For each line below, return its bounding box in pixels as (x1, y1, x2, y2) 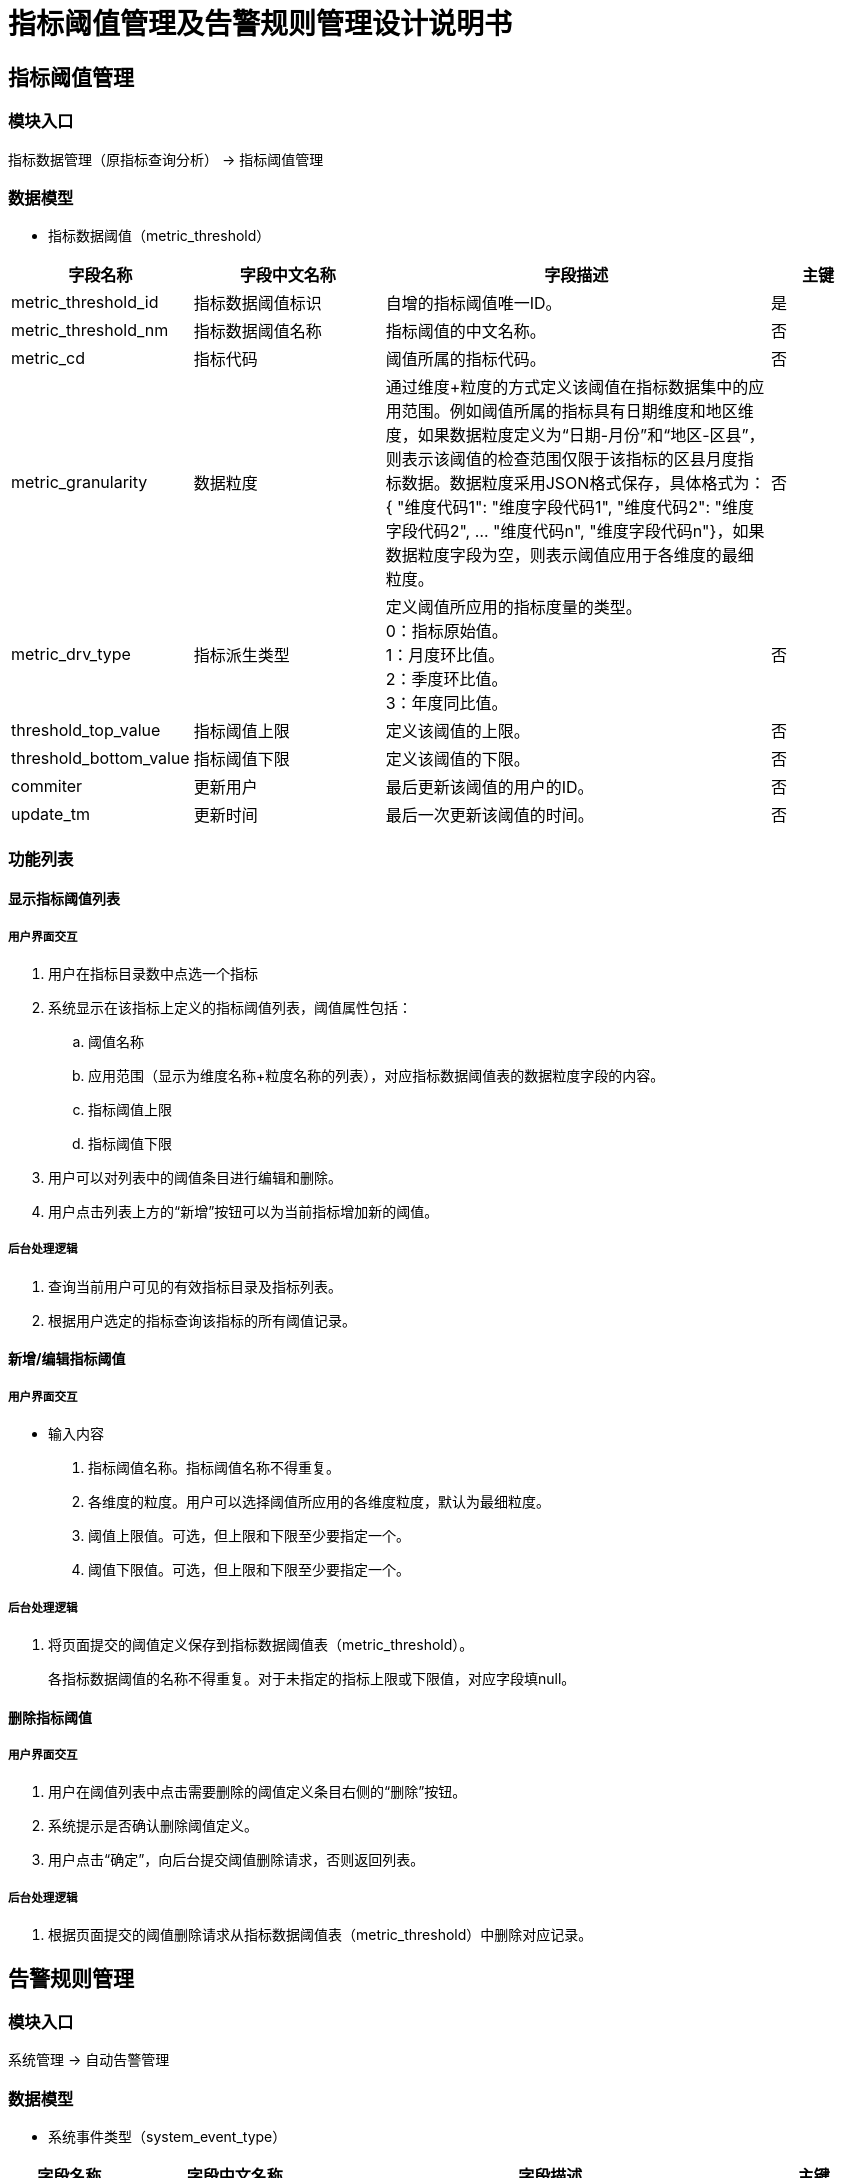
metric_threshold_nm (11, 320, 169, 341)
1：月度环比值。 (385, 645, 505, 666)
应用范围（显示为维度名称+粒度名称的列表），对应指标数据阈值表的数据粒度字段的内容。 (88, 1067, 665, 1085)
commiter (11, 776, 83, 797)
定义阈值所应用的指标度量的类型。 (385, 597, 642, 618)
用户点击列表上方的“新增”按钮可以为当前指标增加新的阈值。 (48, 1203, 439, 1221)
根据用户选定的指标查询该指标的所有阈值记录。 (48, 1311, 356, 1329)
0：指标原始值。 (385, 621, 508, 642)
